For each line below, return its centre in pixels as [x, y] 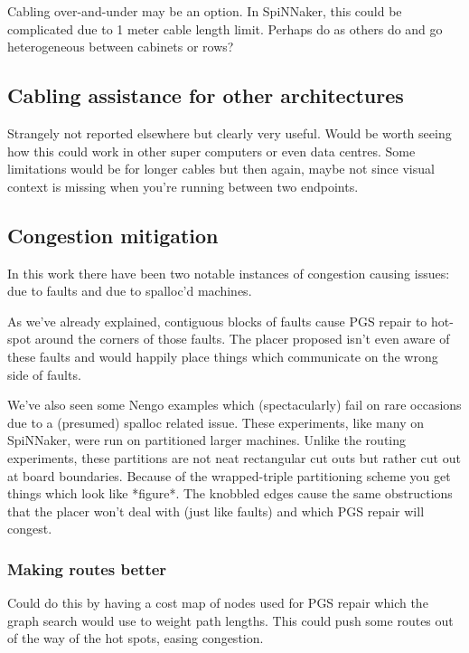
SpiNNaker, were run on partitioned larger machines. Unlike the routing [206, 440]
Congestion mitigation [113, 235]
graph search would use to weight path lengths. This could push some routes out [230, 620]
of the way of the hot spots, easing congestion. [136, 638]
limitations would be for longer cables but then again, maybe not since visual [221, 169]
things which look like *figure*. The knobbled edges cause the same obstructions [230, 493]
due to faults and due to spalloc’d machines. [130, 291]
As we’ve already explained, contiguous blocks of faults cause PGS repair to [217, 321]
